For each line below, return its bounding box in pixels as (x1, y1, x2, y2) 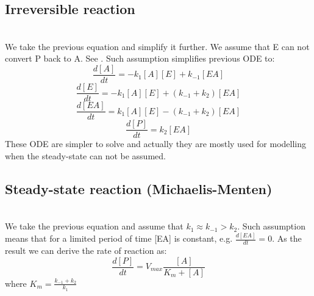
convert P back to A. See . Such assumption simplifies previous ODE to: (5, 52, 275, 65)
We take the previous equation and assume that (5, 220, 184, 233)
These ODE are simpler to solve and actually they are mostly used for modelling (5, 137, 307, 150)
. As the (272, 232, 302, 245)
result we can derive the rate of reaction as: (5, 244, 167, 256)
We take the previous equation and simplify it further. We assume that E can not (5, 40, 310, 52)
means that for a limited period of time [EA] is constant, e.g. (5, 232, 233, 245)
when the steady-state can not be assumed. (5, 149, 166, 162)
